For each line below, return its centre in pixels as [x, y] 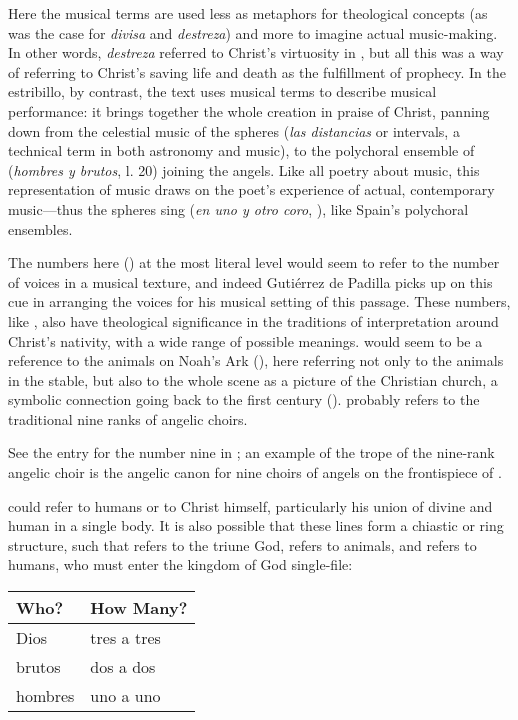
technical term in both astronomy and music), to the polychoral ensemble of [241, 150]
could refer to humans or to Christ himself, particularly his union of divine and [250, 505]
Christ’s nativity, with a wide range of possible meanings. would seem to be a [245, 340]
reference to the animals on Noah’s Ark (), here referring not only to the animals [256, 360]
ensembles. [40, 228]
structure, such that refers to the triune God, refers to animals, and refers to [242, 544]
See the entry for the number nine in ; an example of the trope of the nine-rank [251, 452]
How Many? [139, 608]
